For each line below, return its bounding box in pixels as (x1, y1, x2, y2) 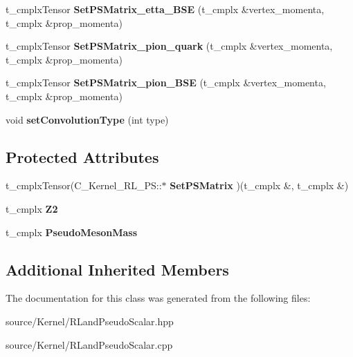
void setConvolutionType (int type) (6, 112, 169, 126)
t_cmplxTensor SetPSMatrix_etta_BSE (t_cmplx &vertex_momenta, (6, 2, 325, 16)
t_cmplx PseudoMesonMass (6, 224, 138, 239)
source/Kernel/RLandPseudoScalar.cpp (6, 337, 173, 351)
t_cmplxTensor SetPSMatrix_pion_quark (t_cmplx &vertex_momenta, (6, 39, 333, 53)
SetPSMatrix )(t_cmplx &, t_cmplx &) (170, 178, 349, 193)
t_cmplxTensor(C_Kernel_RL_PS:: (6, 178, 162, 193)
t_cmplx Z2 (6, 201, 58, 215)
